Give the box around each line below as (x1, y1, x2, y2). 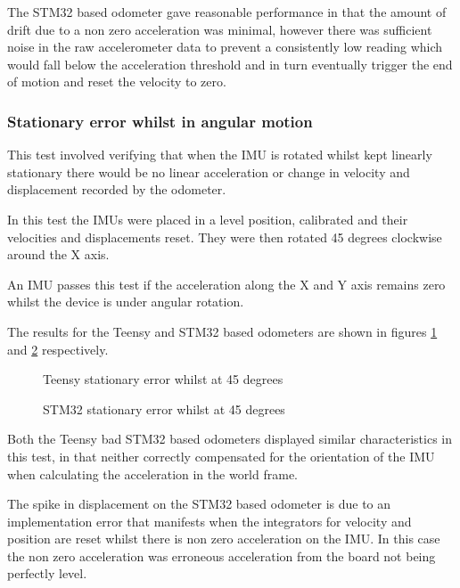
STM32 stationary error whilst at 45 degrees (43, 399, 285, 418)
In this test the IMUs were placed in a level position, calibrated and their (7, 209, 408, 228)
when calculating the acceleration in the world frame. (7, 464, 299, 483)
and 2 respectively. (7, 339, 109, 358)
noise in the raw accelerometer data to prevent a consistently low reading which (7, 37, 443, 56)
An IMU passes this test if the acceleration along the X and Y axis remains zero (7, 274, 446, 293)
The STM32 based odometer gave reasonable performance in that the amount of (7, 3, 447, 20)
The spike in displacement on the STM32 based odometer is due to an (7, 494, 391, 513)
